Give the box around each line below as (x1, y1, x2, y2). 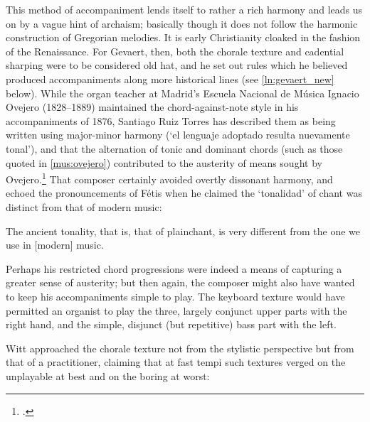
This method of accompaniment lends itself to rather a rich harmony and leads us (6, 2, 363, 16)
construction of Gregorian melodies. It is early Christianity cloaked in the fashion (6, 30, 361, 45)
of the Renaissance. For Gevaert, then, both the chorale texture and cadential (6, 43, 344, 58)
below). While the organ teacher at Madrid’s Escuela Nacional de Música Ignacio (6, 85, 359, 100)
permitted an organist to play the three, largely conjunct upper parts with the (6, 303, 347, 318)
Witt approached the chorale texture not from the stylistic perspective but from (6, 340, 354, 355)
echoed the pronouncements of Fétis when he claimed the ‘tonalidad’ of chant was (6, 185, 362, 200)
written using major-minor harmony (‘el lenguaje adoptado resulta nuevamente (6, 127, 350, 142)
